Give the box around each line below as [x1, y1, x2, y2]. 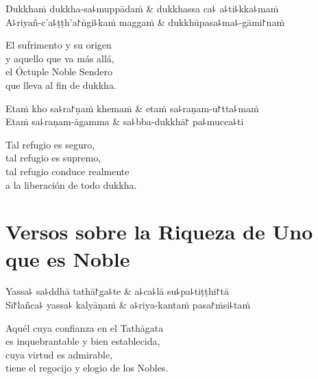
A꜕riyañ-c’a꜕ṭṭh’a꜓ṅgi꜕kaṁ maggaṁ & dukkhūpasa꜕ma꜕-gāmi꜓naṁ [5, 14, 285, 29]
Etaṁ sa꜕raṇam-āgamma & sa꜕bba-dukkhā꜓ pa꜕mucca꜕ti [5, 114, 244, 129]
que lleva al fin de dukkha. [5, 77, 117, 92]
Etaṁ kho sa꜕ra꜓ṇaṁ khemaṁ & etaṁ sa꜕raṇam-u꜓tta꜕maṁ [5, 101, 259, 115]
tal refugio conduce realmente [5, 164, 130, 178]
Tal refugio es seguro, [5, 137, 95, 151]
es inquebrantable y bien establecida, [5, 334, 160, 348]
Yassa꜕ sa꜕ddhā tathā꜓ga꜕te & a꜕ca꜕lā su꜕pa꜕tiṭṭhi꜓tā [5, 284, 229, 298]
